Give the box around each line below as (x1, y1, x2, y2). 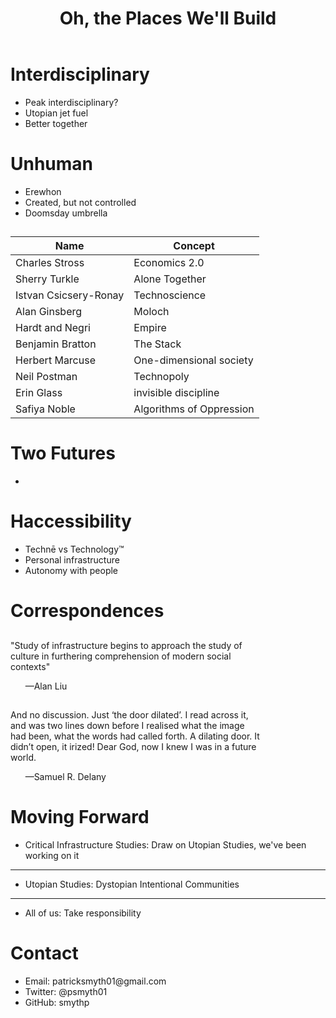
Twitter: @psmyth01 (24, 985, 108, 997)
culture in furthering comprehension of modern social (10, 650, 232, 662)
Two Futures (10, 442, 116, 465)
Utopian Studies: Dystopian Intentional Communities (24, 878, 240, 891)
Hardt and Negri (15, 321, 91, 335)
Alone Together (133, 272, 207, 286)
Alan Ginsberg (15, 305, 83, 319)
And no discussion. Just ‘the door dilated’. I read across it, (10, 709, 249, 721)
